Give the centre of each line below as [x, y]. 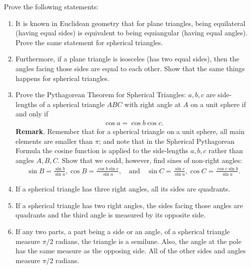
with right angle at [153, 104]
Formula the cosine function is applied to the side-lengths [102, 150]
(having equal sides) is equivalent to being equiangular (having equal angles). [131, 33]
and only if [32, 114]
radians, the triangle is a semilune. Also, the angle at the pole [148, 241]
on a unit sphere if [218, 104]
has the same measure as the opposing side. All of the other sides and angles [131, 251]
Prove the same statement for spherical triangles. [89, 42]
